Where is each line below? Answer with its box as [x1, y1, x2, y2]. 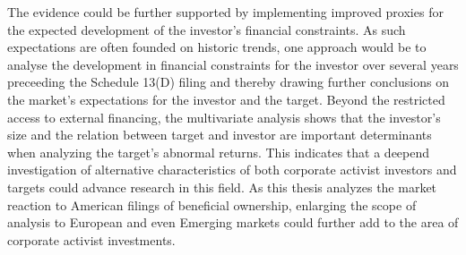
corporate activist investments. [7, 230, 176, 249]
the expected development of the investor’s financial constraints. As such [7, 20, 406, 38]
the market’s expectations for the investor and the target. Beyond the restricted [7, 89, 445, 108]
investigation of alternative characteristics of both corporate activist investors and [7, 160, 457, 179]
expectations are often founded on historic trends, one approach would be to [7, 38, 427, 56]
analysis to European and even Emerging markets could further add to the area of [7, 213, 459, 232]
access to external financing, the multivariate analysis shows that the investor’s [7, 107, 441, 126]
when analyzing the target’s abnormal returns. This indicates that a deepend [7, 142, 430, 161]
